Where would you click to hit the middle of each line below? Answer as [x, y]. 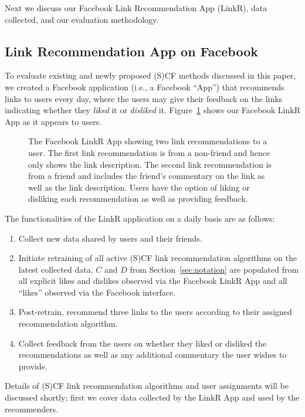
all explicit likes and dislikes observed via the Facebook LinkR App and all [153, 281]
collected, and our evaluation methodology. [82, 19]
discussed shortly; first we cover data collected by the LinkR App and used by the [152, 397]
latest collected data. [56, 269]
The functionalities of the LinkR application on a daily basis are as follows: [140, 218]
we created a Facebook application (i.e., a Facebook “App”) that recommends [145, 87]
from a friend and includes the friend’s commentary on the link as [147, 176]
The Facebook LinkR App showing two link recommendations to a [148, 141]
